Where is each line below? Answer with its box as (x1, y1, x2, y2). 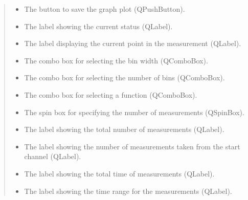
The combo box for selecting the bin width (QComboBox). (24, 55, 208, 65)
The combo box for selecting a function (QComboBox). (24, 89, 197, 100)
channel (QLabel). (24, 151, 81, 162)
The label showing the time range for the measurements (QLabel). (24, 185, 232, 196)
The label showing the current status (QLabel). (24, 20, 173, 31)
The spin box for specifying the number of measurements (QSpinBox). (24, 106, 244, 117)
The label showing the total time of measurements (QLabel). (24, 168, 215, 179)
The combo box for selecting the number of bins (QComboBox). (24, 72, 225, 83)
